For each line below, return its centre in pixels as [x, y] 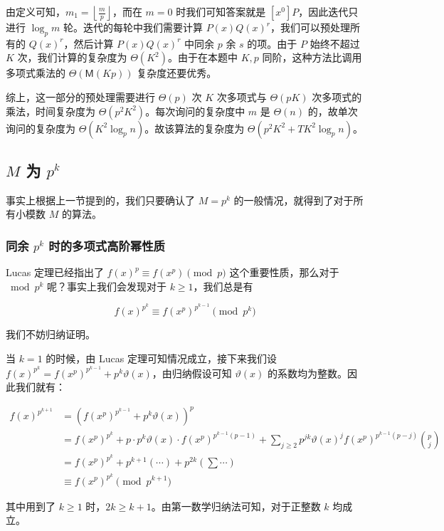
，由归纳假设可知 [192, 373]
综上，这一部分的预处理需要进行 [80, 96]
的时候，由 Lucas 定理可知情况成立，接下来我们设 [161, 358]
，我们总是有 [223, 286]
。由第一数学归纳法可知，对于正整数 [236, 506]
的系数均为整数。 [307, 373]
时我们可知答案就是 [221, 11]
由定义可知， [36, 11]
